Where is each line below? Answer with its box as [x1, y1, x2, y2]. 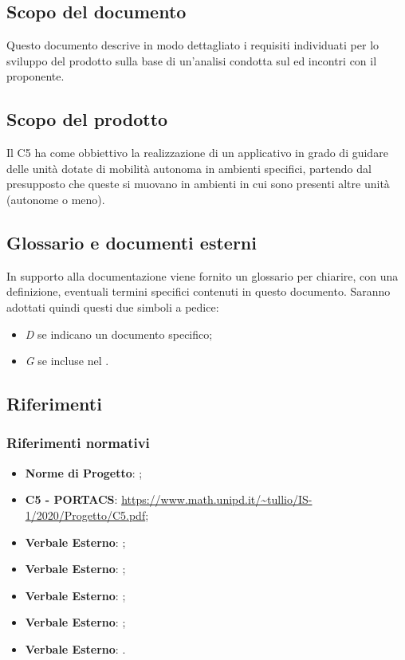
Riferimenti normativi [6, 433, 150, 453]
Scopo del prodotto [6, 107, 168, 132]
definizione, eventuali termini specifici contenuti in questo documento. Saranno [6, 283, 391, 300]
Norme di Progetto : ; [25, 464, 143, 481]
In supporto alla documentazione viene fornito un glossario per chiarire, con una [6, 267, 399, 284]
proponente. [6, 68, 65, 84]
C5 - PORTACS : [25, 491, 118, 508]
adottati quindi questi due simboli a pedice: [6, 298, 219, 315]
